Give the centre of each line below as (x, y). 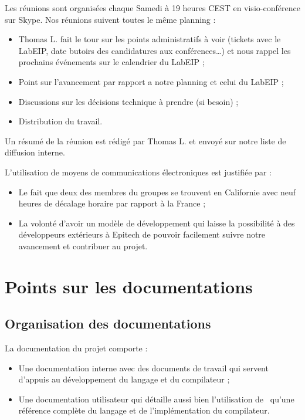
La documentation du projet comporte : (76, 348)
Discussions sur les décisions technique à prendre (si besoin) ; (128, 101)
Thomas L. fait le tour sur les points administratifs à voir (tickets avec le (150, 39)
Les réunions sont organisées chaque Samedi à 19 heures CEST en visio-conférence (152, 8)
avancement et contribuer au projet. (83, 245)
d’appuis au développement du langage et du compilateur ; (124, 379)
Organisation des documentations (108, 324)
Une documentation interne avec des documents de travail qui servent (143, 367)
